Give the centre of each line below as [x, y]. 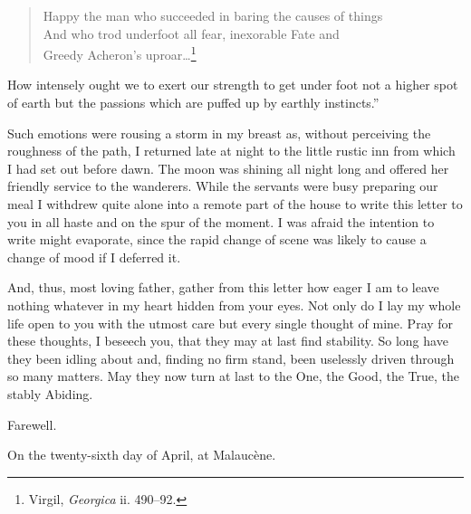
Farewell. [32, 424]
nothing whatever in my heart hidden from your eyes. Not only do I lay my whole [234, 305]
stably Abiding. [50, 393]
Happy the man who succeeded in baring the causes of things [213, 15]
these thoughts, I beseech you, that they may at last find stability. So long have [228, 341]
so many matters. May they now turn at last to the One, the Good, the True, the [233, 376]
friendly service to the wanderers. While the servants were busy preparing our [223, 186]
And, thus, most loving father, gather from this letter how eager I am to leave [223, 287]
